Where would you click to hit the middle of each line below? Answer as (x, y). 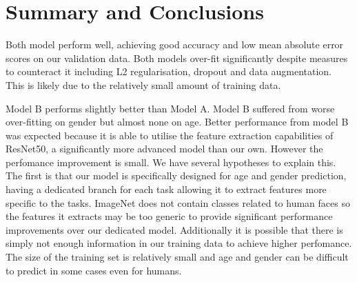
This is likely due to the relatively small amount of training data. (143, 84)
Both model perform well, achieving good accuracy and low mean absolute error (175, 44)
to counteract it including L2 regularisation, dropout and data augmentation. (169, 71)
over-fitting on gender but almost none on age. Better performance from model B (177, 122)
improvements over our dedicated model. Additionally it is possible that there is (174, 229)
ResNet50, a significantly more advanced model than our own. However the (164, 149)
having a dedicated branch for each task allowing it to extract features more (166, 189)
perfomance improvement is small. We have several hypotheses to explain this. (171, 162)
